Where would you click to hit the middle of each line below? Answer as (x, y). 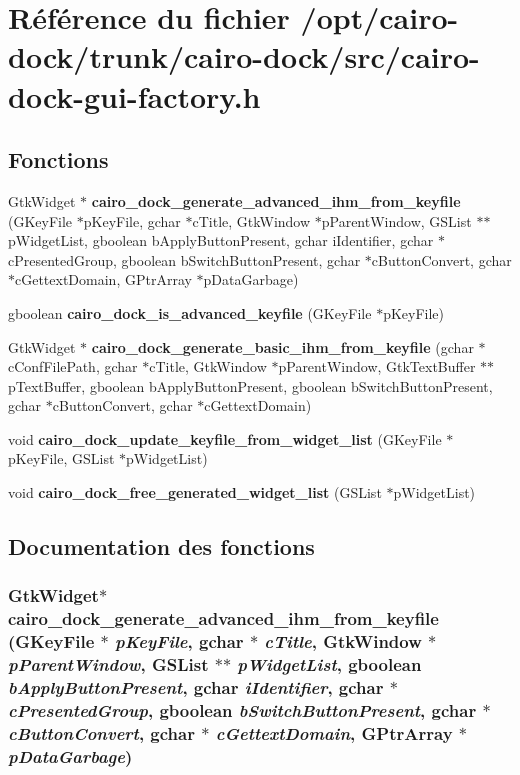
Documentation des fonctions (161, 546)
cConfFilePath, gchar (73, 366)
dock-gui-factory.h (134, 95)
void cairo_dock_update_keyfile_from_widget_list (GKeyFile (225, 438)
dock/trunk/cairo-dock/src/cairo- (244, 56)
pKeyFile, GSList (61, 458)
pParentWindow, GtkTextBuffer (377, 366)
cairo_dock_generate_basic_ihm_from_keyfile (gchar (282, 346)
